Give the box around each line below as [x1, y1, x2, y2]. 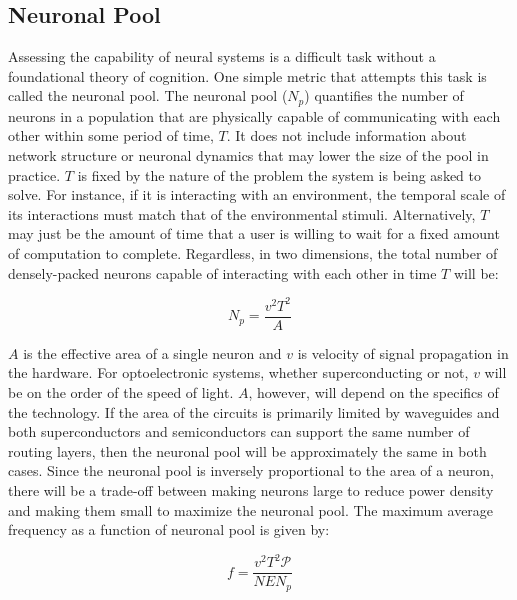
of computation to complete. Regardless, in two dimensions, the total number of [8, 243, 498, 263]
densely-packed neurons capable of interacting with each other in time [8, 262, 437, 283]
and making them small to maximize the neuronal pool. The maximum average [8, 499, 494, 520]
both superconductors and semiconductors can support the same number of [8, 421, 470, 442]
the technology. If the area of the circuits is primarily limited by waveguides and [8, 401, 500, 422]
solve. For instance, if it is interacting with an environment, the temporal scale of [8, 184, 506, 205]
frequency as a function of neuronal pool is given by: [8, 519, 330, 540]
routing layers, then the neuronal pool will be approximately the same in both [8, 440, 487, 461]
